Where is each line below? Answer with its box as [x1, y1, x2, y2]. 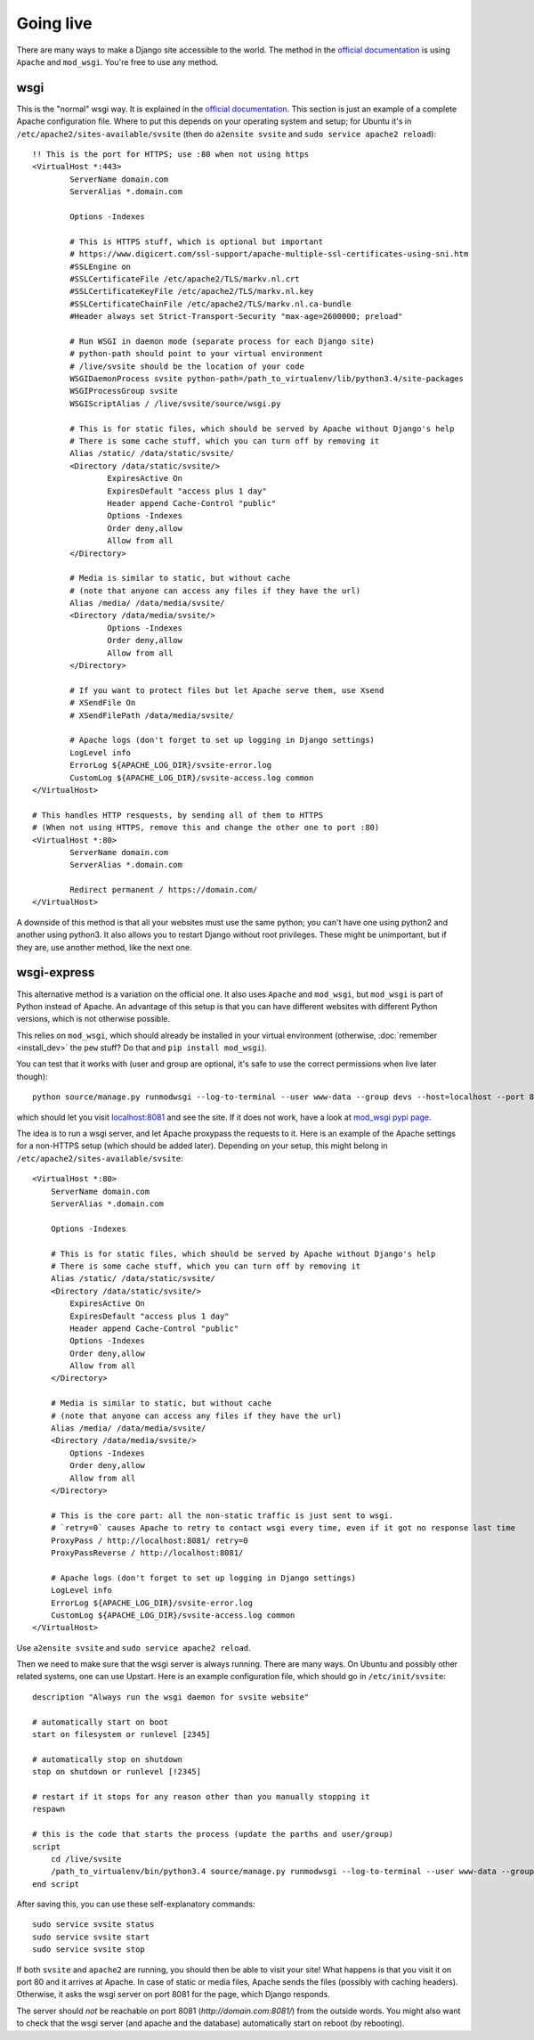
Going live [16, 13, 93, 33]
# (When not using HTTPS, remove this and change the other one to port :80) [32, 822, 380, 833]
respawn [32, 1804, 66, 1815]
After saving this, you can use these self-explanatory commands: [16, 1898, 255, 1910]
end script [32, 1879, 80, 1889]
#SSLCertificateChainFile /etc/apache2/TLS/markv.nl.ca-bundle [69, 298, 352, 309]
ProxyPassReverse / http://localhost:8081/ [50, 1547, 244, 1558]
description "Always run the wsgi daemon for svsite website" [32, 1692, 310, 1701]
